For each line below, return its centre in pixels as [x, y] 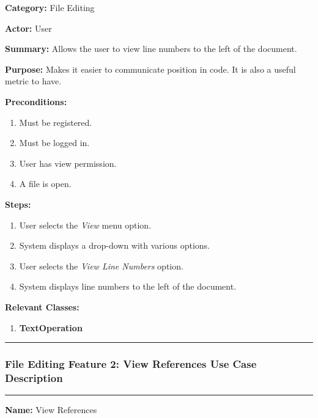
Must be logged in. [54, 143]
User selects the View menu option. [85, 225]
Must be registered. [56, 122]
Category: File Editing [50, 7]
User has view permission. [68, 163]
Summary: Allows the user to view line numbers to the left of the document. [151, 49]
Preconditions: [36, 101]
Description [34, 377]
